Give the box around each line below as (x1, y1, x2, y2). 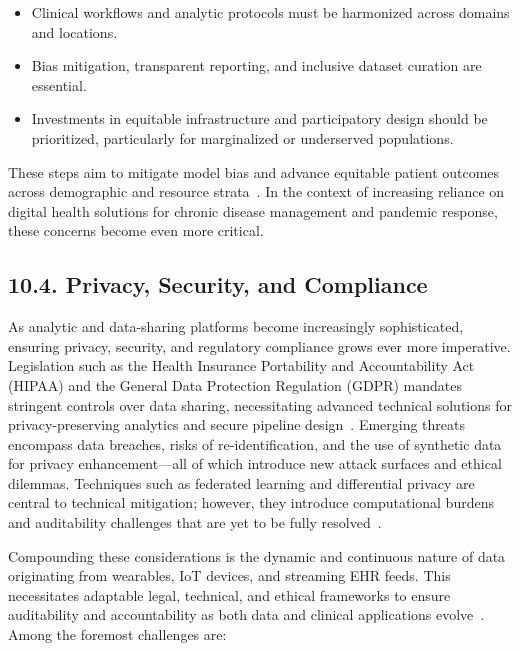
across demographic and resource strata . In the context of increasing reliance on (8, 181, 505, 202)
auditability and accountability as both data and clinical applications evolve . (8, 604, 485, 625)
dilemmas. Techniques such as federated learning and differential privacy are (8, 472, 475, 493)
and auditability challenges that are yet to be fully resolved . (8, 512, 382, 533)
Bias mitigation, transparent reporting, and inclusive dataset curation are (31, 55, 482, 76)
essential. (31, 74, 87, 95)
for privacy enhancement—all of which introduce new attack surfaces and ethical (8, 453, 502, 474)
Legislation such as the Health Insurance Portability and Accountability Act (8, 355, 475, 376)
